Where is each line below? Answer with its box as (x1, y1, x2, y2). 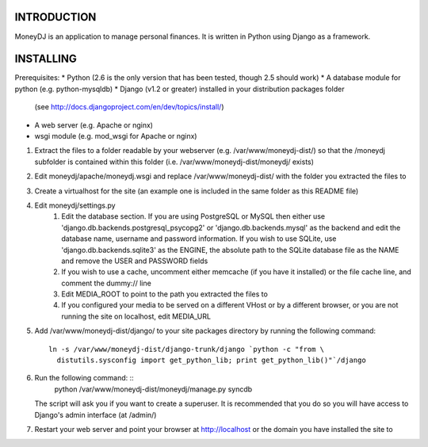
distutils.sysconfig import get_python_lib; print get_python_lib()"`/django (56, 356, 366, 365)
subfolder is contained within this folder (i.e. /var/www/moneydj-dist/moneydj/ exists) (34, 157, 315, 166)
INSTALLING (14, 52, 77, 66)
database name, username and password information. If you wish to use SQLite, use (61, 234, 337, 243)
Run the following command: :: (34, 373, 134, 383)
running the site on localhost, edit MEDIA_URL (61, 311, 212, 321)
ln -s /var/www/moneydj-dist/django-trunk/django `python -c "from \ (48, 345, 325, 353)
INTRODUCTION (14, 10, 97, 24)
